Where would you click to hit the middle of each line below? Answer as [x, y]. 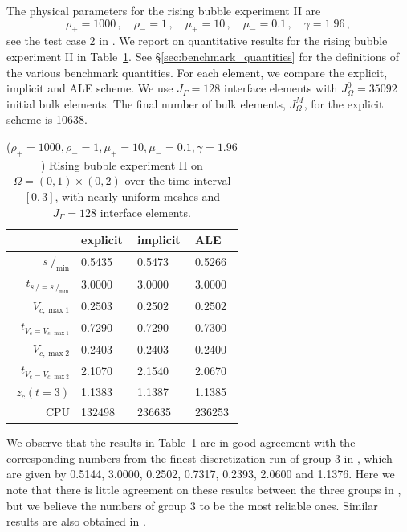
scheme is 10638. [47, 119]
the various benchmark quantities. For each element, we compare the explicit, [197, 72]
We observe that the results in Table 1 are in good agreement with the [181, 442]
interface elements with [281, 88]
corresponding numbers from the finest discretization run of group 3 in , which [199, 458]
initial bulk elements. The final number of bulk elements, [146, 103]
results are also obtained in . [76, 521]
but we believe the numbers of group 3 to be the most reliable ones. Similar [192, 505]
